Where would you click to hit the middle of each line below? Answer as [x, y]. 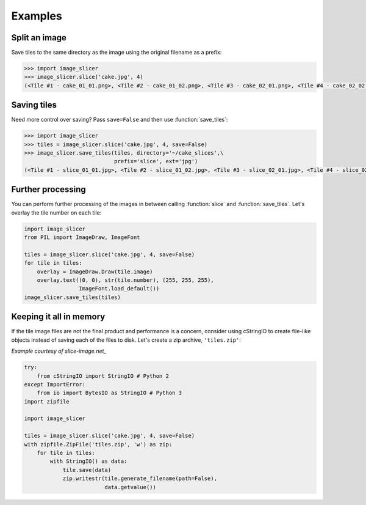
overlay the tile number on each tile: [56, 212]
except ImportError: [55, 384]
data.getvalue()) [131, 487]
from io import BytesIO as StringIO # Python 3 [109, 393]
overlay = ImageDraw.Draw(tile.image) [95, 271]
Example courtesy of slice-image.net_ [59, 351]
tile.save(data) [87, 470]
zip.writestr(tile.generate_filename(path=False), [140, 479]
